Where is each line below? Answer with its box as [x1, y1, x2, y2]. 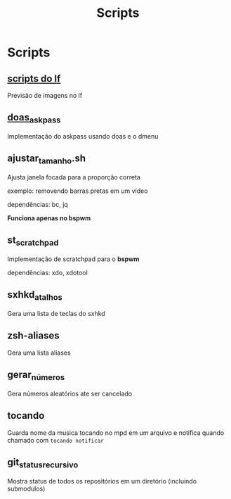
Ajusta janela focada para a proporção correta [7, 173, 140, 181]
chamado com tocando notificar [7, 436, 104, 444]
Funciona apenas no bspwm [7, 214, 91, 222]
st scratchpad [7, 234, 59, 248]
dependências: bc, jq [7, 201, 68, 208]
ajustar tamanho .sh [7, 153, 86, 166]
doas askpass [7, 111, 61, 125]
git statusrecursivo [7, 456, 79, 470]
